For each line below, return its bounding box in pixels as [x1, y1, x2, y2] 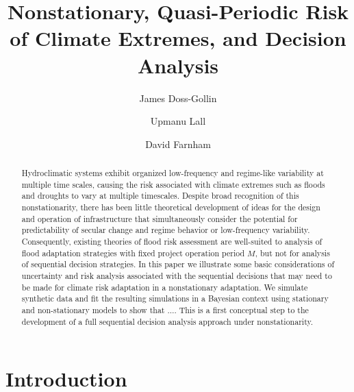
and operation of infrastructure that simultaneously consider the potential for [21, 212, 298, 224]
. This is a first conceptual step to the [174, 304, 309, 315]
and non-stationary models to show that [21, 304, 165, 315]
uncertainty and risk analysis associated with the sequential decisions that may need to [21, 269, 332, 281]
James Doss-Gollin [139, 90, 217, 105]
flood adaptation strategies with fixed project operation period [21, 247, 245, 258]
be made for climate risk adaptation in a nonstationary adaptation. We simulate [21, 281, 308, 293]
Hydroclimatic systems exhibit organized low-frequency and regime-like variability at [21, 167, 324, 179]
